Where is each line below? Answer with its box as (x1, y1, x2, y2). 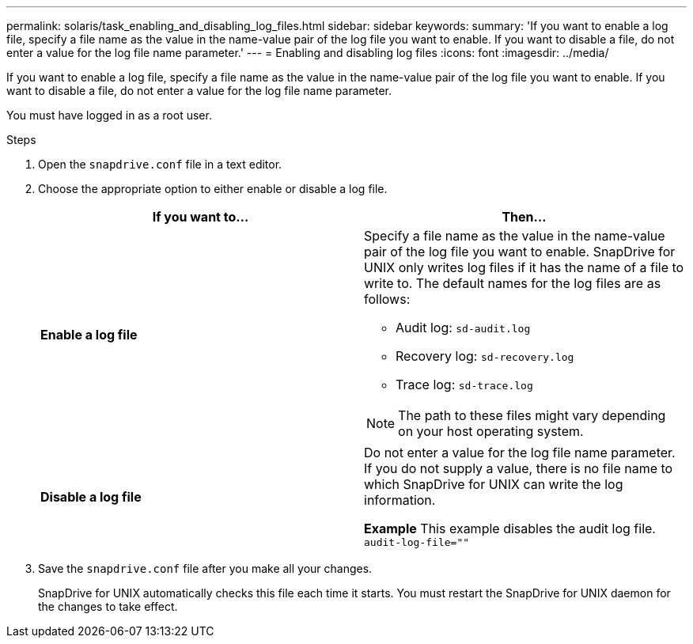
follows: (364, 291, 411, 307)
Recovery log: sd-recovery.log (396, 348, 574, 364)
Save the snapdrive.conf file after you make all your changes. (38, 562, 373, 575)
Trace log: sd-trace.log (396, 377, 533, 392)
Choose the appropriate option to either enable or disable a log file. (38, 182, 388, 195)
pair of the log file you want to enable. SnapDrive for (364, 244, 676, 259)
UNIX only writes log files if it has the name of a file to (364, 259, 684, 275)
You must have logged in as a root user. (6, 108, 212, 122)
